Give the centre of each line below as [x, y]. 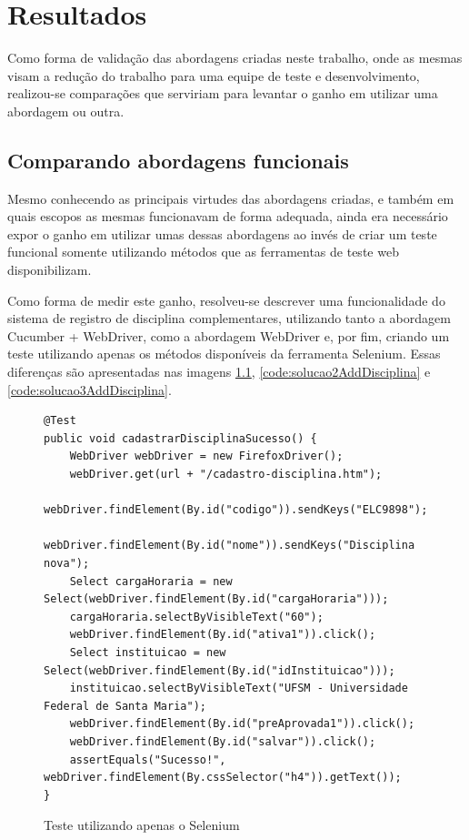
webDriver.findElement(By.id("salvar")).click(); [223, 741]
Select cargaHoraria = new [151, 581]
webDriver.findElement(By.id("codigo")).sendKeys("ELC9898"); [236, 510]
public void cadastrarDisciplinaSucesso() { [180, 438]
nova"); [67, 563]
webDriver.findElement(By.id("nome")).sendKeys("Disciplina [230, 546]
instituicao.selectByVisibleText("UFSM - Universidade [239, 688]
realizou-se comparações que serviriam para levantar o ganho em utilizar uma [223, 93]
